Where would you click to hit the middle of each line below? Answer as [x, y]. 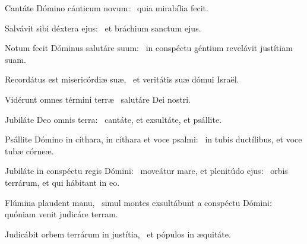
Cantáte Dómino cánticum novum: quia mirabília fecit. [107, 8]
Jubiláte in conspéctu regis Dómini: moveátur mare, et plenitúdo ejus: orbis [146, 171]
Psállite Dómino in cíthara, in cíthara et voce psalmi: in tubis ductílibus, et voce [153, 139]
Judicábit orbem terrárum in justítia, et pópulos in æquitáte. [118, 234]
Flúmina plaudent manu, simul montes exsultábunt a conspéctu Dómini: [138, 202]
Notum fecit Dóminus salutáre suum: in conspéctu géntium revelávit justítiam [149, 48]
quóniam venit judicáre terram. [61, 214]
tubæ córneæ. [29, 150]
